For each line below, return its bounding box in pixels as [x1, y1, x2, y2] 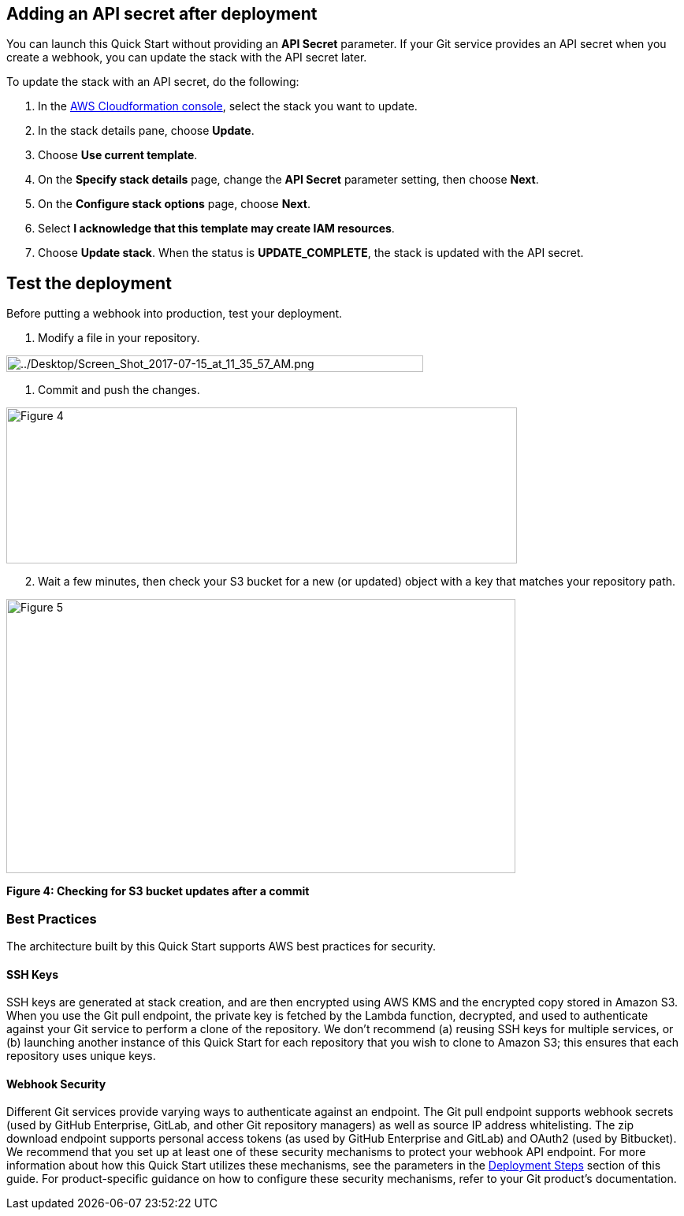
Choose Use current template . [38, 148, 198, 162]
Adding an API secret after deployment [6, 4, 318, 24]
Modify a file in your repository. [38, 331, 200, 345]
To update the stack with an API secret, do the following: [6, 75, 299, 89]
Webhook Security [6, 1077, 106, 1091]
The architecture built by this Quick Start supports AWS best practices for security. [6, 939, 437, 954]
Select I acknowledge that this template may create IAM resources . [38, 221, 395, 236]
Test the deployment [6, 273, 172, 293]
